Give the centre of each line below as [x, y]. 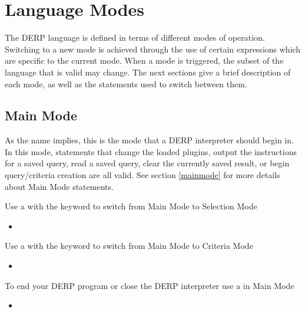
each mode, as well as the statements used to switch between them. [126, 83]
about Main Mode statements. [59, 186]
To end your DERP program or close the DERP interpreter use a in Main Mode [150, 285]
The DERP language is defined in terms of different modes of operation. [135, 37]
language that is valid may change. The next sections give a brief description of [148, 72]
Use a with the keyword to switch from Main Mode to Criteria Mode [129, 246]
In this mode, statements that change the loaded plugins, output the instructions [151, 151]
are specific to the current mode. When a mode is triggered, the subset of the [144, 60]
